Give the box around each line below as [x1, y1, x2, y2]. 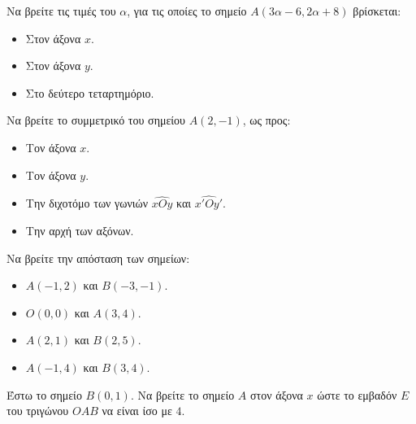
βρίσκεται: [353, 2, 401, 19]
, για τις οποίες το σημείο [127, 2, 247, 19]
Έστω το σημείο [6, 386, 82, 403]
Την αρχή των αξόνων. [25, 221, 134, 238]
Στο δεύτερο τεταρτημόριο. [25, 84, 154, 101]
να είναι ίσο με [102, 402, 172, 419]
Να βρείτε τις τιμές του [6, 2, 116, 19]
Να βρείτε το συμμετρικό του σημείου [6, 111, 186, 129]
